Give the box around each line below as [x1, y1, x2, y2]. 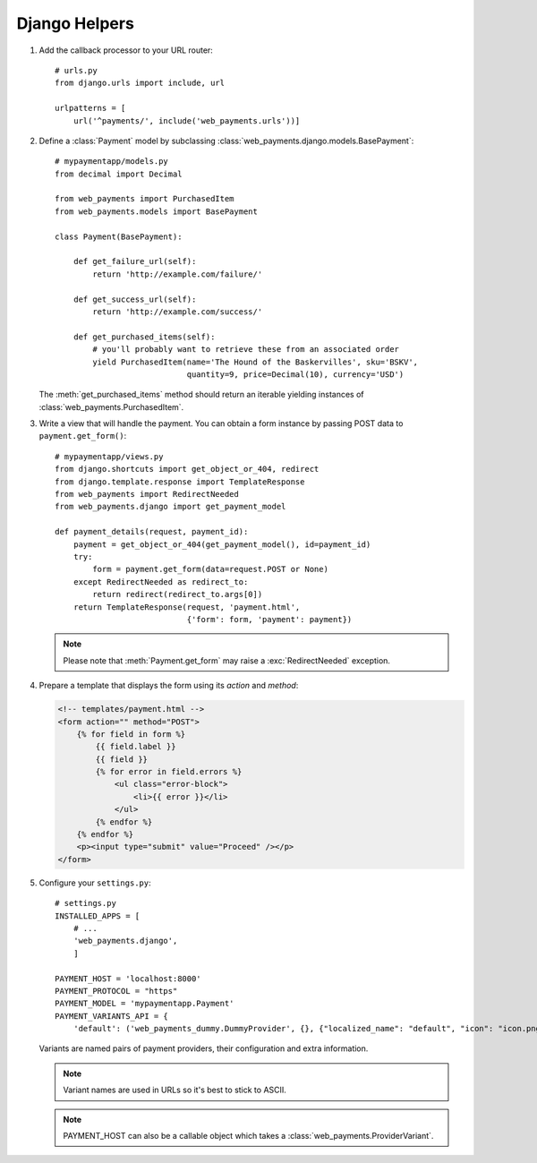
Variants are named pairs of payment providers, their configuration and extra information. [38, 1043, 369, 1054]
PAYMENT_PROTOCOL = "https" [55, 986, 178, 996]
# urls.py [55, 65, 98, 75]
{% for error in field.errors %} [95, 766, 243, 777]
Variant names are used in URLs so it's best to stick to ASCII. [63, 1084, 286, 1096]
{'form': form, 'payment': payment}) [186, 614, 353, 624]
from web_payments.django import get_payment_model [55, 501, 286, 512]
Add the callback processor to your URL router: [38, 45, 214, 56]
